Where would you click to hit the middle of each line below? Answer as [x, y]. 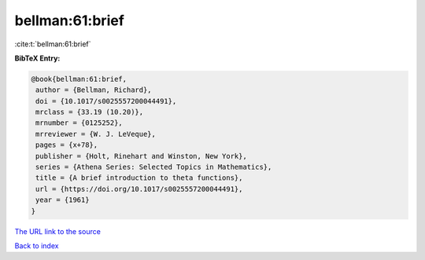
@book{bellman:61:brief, [79, 79]
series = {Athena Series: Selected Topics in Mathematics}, [154, 167]
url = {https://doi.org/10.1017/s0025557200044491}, [139, 189]
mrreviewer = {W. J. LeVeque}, [96, 134]
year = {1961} [63, 200]
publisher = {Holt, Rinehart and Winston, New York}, [141, 156]
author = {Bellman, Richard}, [94, 90]
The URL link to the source [58, 231]
